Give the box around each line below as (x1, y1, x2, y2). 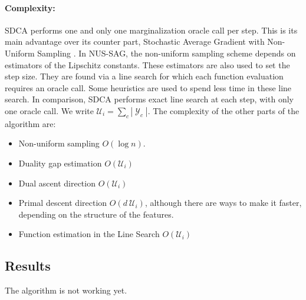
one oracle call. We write (5, 104, 94, 116)
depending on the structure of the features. (18, 208, 174, 220)
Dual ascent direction (18, 176, 96, 189)
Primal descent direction (18, 196, 107, 209)
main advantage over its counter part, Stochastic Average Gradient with (5, 35, 265, 48)
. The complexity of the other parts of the (147, 104, 300, 116)
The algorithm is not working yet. (5, 284, 127, 296)
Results (5, 256, 51, 275)
